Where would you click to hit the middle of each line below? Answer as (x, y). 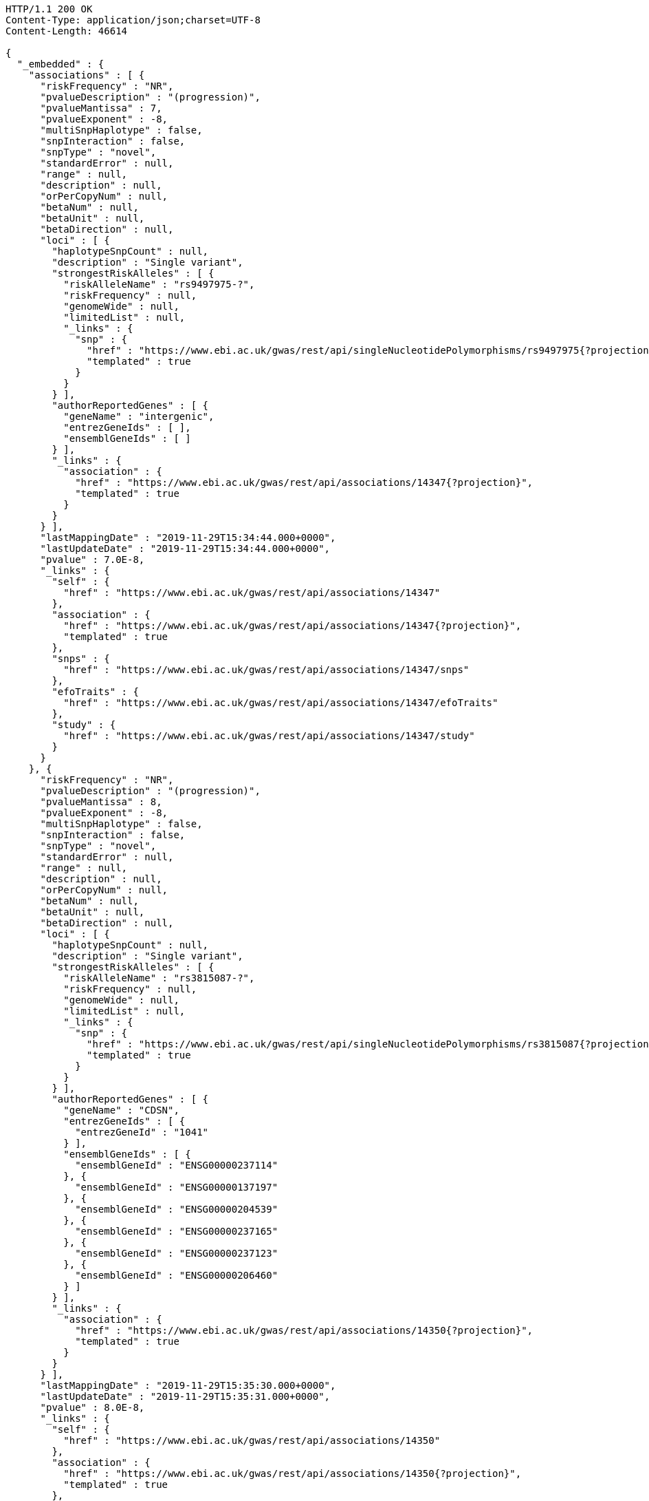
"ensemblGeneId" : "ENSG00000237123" (177, 1253)
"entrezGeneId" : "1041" (142, 1132)
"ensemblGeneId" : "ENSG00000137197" (177, 1187)
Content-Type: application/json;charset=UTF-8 (133, 20)
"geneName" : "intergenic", (139, 416)
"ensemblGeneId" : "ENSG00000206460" (177, 1275)
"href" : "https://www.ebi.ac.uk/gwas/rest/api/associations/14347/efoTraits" (281, 703)
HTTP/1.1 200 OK (49, 9)
